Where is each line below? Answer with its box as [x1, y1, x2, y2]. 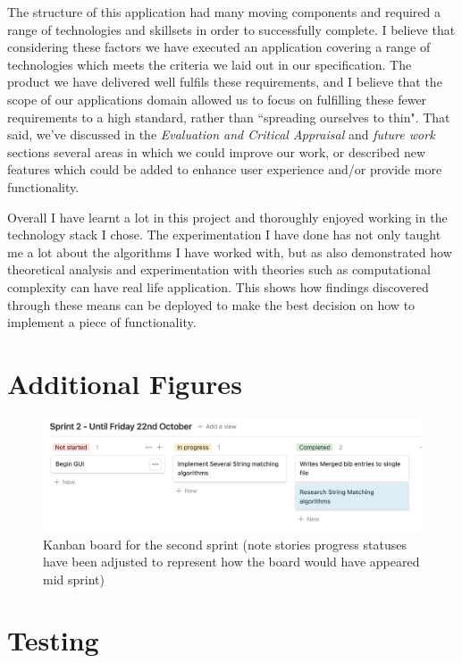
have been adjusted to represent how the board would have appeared [43, 552, 420, 571]
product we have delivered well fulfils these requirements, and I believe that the [7, 72, 442, 91]
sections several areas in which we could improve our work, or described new [7, 142, 426, 161]
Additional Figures [7, 365, 242, 401]
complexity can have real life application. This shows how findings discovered [7, 277, 429, 296]
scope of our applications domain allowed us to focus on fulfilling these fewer [7, 89, 427, 108]
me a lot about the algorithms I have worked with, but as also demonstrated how [7, 242, 452, 261]
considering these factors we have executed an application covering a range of [7, 38, 431, 56]
